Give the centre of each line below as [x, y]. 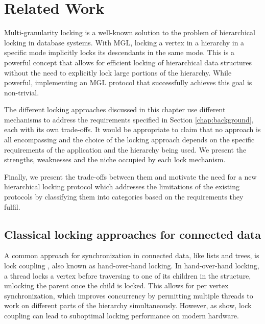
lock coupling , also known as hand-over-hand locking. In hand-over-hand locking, [132, 266]
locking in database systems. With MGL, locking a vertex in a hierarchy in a [124, 42]
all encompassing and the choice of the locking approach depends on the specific [129, 140]
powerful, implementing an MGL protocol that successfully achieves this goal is [128, 82]
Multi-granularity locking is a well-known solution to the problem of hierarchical [130, 32]
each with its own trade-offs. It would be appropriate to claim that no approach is [132, 129]
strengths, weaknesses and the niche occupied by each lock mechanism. [115, 159]
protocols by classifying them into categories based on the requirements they [124, 197]
